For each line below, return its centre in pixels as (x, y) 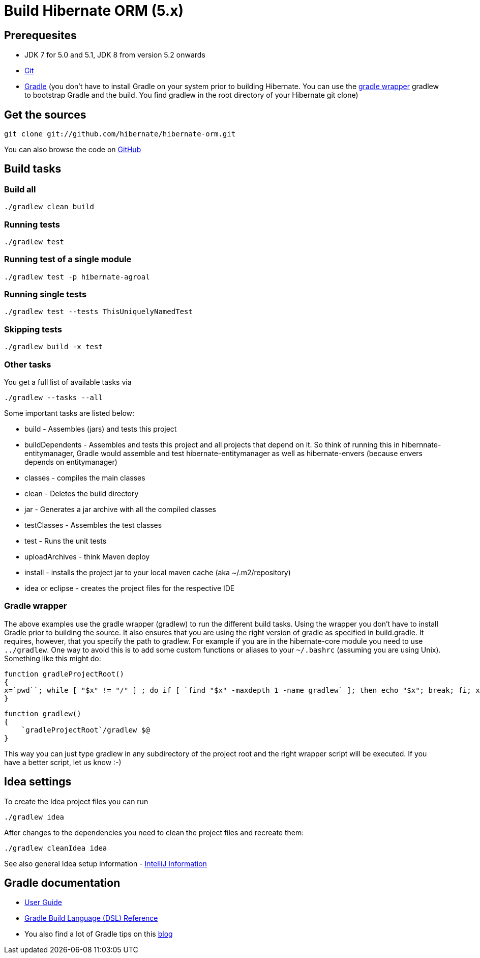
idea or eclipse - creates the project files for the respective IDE (130, 588)
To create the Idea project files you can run (76, 801)
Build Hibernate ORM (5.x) (94, 11)
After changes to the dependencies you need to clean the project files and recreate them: (154, 832)
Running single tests (46, 294)
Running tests (32, 224)
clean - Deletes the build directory (82, 493)
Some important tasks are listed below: (69, 413)
